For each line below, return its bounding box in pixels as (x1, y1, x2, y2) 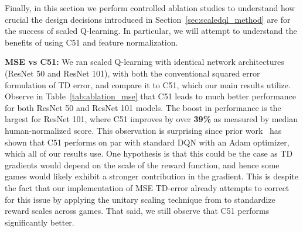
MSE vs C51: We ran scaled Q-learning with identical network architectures (5, 56, 284, 68)
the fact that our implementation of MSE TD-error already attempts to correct (5, 181, 290, 193)
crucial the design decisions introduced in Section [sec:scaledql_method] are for (5, 13, 291, 25)
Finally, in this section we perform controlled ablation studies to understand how (5, 2, 295, 13)
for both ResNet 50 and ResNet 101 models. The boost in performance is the (5, 101, 281, 113)
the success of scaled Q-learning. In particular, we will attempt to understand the (5, 25, 297, 37)
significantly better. (5, 216, 74, 228)
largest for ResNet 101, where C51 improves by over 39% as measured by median (5, 113, 298, 125)
